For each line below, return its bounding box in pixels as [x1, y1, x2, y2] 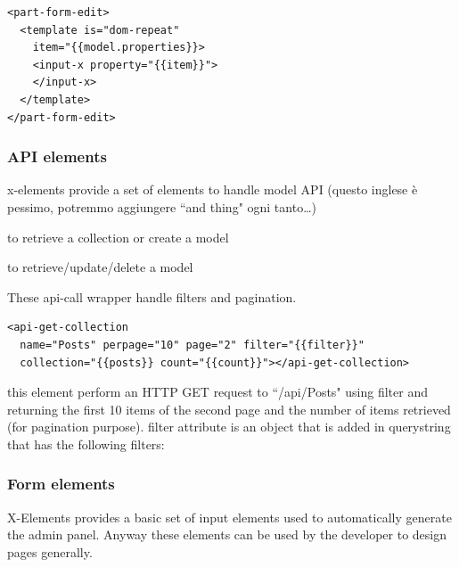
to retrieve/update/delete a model [7, 258, 193, 276]
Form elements [7, 472, 115, 495]
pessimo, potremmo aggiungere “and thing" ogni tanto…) [7, 197, 316, 216]
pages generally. [7, 542, 93, 561]
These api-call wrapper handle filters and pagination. [7, 287, 297, 306]
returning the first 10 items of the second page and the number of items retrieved [7, 399, 451, 418]
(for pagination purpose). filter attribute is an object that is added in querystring [7, 417, 451, 436]
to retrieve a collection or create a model [7, 227, 229, 246]
